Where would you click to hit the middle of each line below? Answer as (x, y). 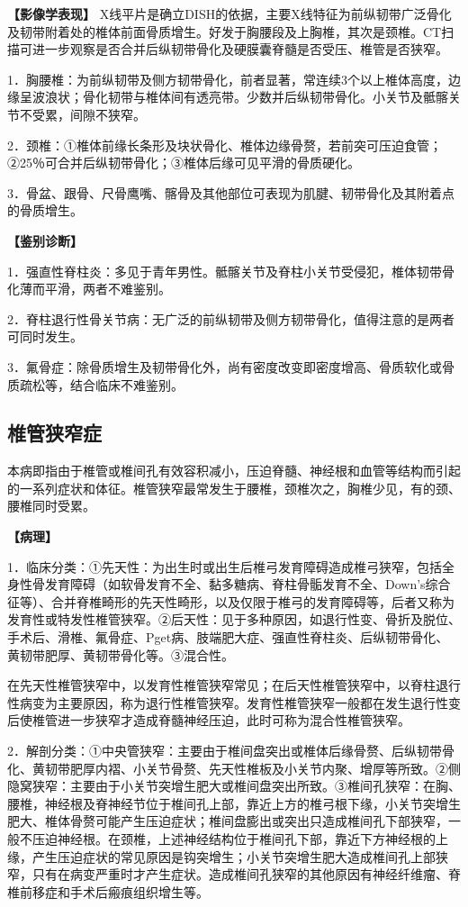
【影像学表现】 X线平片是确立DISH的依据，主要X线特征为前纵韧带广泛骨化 (229, 14)
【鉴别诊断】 (45, 240)
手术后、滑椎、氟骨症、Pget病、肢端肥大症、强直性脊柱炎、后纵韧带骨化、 (228, 637)
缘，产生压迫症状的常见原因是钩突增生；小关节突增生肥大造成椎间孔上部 (221, 856)
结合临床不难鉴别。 (126, 384)
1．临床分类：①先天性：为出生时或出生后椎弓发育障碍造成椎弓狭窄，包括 (225, 566)
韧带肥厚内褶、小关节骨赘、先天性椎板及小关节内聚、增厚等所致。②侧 (252, 768)
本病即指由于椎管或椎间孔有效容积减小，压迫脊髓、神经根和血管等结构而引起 (234, 471)
